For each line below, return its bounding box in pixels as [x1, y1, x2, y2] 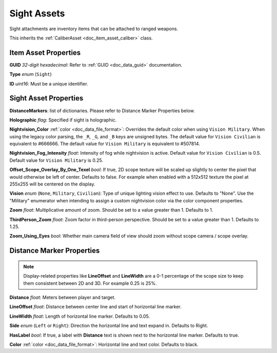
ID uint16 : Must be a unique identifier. [9, 80, 88, 87]
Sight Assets [9, 8, 65, 19]
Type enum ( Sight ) [9, 71, 52, 77]
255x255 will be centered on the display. [9, 181, 95, 187]
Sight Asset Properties [9, 94, 84, 102]
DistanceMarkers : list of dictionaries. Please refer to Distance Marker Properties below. [9, 108, 195, 114]
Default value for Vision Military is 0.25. [9, 157, 104, 163]
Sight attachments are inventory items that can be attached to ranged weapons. [9, 26, 179, 32]
